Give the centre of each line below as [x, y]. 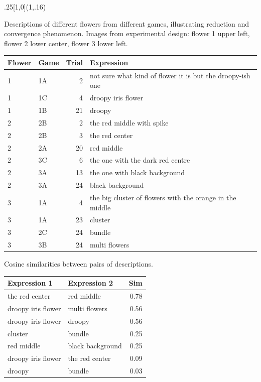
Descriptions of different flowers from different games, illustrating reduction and [127, 23]
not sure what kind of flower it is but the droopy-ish [170, 75]
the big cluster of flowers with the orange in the [163, 197]
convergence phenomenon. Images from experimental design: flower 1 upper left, [127, 33]
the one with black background [137, 172]
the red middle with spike [129, 122]
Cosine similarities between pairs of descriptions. [79, 264]
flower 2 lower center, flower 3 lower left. [66, 43]
